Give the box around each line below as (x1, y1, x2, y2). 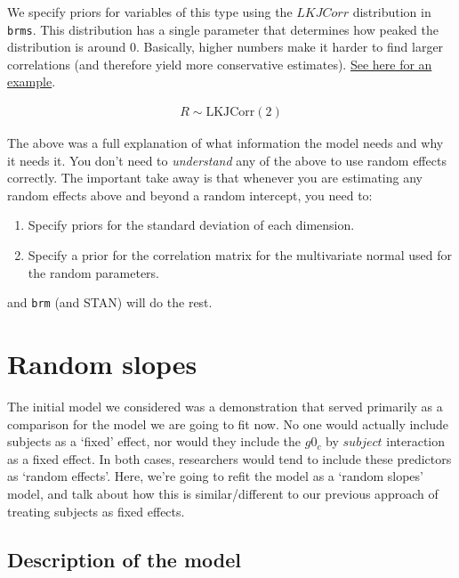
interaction (386, 432, 446, 451)
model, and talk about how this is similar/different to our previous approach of (7, 484, 439, 502)
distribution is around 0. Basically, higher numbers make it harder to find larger (7, 37, 444, 56)
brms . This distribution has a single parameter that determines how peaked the (7, 20, 439, 38)
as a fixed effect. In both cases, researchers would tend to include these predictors (7, 449, 452, 468)
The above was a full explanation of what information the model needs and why (7, 134, 444, 152)
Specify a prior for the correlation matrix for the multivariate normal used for (28, 246, 452, 265)
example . (7, 72, 56, 91)
